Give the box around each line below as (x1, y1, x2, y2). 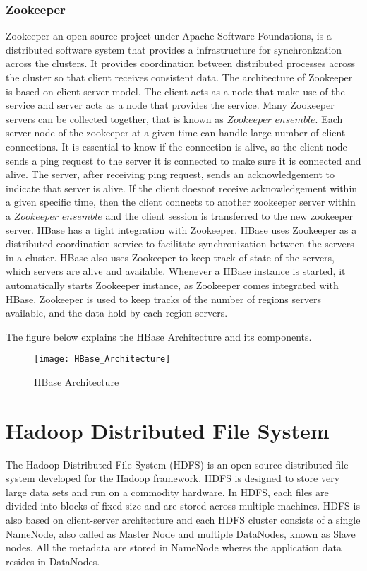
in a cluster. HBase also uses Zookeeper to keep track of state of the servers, (6, 249, 335, 264)
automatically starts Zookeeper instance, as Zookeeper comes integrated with (6, 277, 339, 292)
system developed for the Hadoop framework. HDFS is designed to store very (6, 471, 340, 485)
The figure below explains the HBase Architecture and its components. (6, 329, 312, 343)
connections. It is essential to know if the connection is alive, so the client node (6, 139, 347, 153)
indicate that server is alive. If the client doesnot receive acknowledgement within (6, 180, 358, 195)
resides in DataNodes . (6, 553, 100, 568)
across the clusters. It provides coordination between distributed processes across (6, 56, 355, 71)
